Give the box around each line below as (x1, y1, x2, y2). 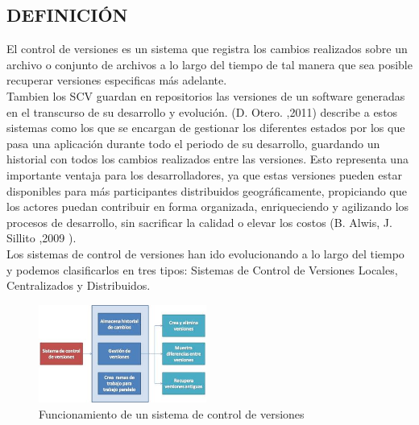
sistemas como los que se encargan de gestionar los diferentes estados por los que (6, 119, 405, 136)
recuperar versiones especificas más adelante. (6, 72, 227, 89)
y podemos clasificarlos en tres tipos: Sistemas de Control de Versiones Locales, (6, 261, 398, 278)
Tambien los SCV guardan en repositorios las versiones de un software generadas (6, 87, 405, 104)
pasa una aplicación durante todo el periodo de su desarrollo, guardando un (6, 134, 380, 151)
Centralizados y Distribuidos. (6, 277, 151, 294)
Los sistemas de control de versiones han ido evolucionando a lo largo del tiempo (6, 245, 404, 262)
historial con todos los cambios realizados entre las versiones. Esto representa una (6, 151, 409, 167)
